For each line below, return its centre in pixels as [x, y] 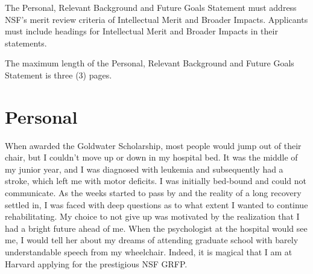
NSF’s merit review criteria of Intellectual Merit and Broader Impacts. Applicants [156, 19]
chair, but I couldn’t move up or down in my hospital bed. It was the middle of [151, 157]
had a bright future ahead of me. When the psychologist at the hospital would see [156, 228]
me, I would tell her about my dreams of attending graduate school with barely [152, 240]
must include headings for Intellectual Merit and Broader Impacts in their [141, 31]
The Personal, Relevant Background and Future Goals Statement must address [151, 7]
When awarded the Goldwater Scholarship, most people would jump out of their [153, 145]
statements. [26, 43]
